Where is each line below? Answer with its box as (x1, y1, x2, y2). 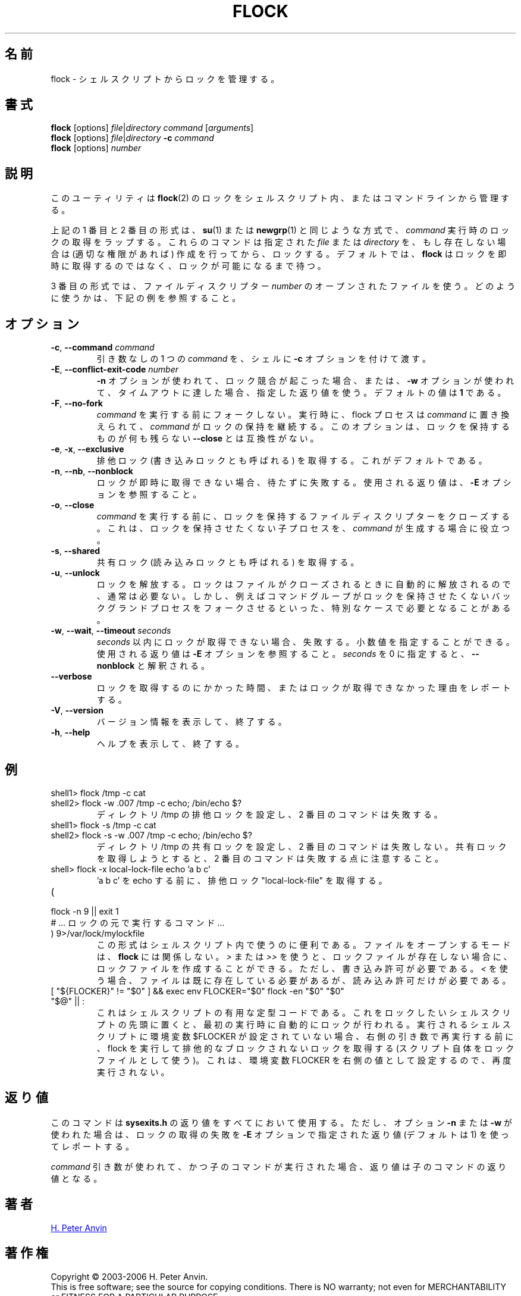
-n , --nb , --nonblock (51, 466, 133, 477)
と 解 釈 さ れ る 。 (137, 660, 209, 671)
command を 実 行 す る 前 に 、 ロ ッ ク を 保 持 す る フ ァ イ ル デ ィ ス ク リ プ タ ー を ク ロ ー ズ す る (96, 511, 510, 522)
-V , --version (51, 705, 103, 716)
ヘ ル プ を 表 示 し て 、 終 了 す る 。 (96, 738, 244, 749)
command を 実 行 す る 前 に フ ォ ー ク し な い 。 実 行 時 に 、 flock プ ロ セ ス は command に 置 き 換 (96, 409, 510, 420)
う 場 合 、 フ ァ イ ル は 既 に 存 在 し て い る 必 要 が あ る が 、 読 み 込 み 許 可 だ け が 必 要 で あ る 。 (96, 975, 511, 985)
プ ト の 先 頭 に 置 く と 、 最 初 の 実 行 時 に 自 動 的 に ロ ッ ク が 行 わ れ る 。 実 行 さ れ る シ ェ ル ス (96, 1019, 511, 1029)
